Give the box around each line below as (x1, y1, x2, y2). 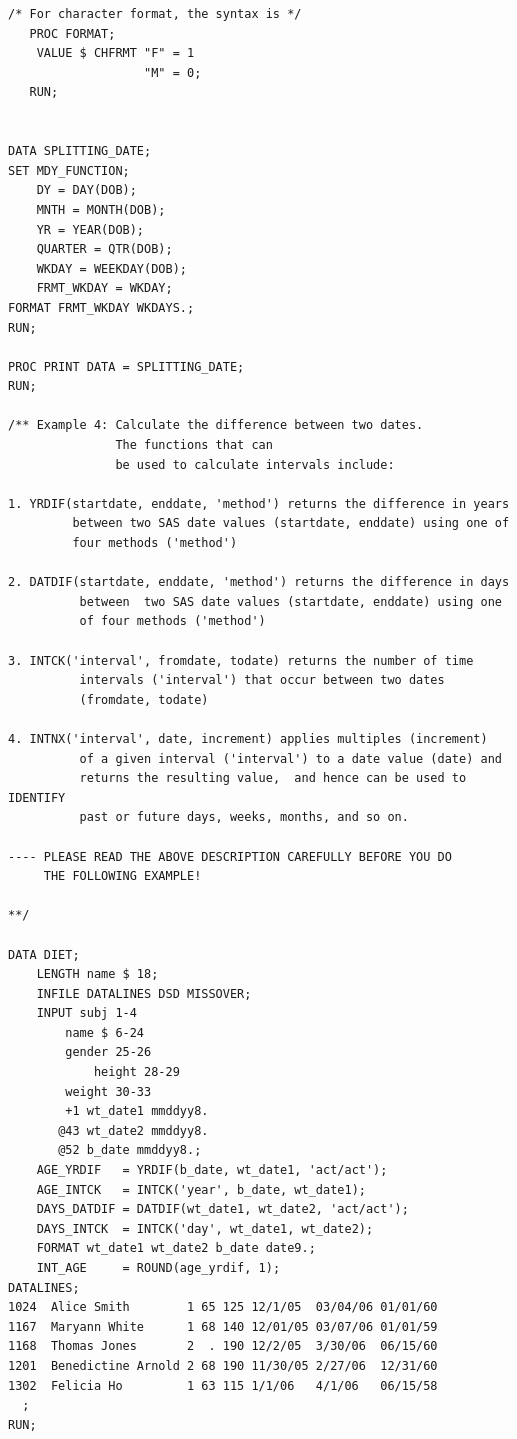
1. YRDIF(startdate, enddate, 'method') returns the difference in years (8, 496, 510, 511)
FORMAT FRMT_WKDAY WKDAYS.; (8, 300, 195, 315)
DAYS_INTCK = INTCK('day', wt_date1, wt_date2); (36, 1221, 374, 1236)
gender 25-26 (65, 1045, 152, 1060)
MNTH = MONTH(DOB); (36, 202, 166, 217)
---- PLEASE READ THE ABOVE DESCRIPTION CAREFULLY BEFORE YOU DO (8, 849, 452, 864)
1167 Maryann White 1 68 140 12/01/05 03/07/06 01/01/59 (8, 1319, 438, 1334)
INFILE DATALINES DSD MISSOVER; (36, 986, 252, 1001)
